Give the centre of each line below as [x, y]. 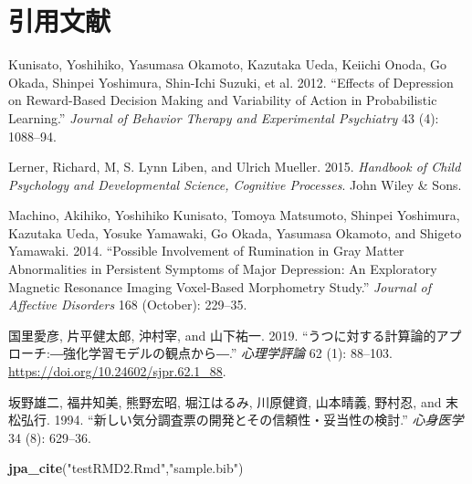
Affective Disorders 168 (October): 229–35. [128, 305]
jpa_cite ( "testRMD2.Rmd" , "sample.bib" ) [126, 468]
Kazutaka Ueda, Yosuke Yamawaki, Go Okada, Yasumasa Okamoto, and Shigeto [235, 232]
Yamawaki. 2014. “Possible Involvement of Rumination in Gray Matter [206, 251]
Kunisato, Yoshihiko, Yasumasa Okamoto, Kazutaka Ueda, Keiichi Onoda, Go [227, 64]
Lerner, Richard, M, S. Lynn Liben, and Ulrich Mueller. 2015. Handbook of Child [235, 167]
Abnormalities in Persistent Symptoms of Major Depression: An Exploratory [223, 269]
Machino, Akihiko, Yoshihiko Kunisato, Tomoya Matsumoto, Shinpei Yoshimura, [234, 215]
